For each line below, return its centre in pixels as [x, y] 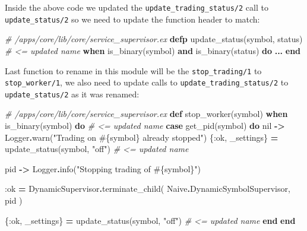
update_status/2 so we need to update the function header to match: [132, 19]
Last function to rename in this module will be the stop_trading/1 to [133, 70]
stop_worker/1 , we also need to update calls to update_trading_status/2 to [147, 82]
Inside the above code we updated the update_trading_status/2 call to [137, 7]
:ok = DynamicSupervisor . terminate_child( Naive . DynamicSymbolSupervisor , [148, 189]
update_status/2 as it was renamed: [72, 94]
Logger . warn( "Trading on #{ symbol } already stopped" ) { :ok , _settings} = [142, 137]
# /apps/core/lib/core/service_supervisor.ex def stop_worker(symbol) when [146, 114]
